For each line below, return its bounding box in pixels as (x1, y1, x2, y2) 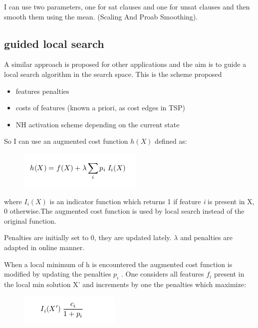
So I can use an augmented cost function (4, 136, 128, 146)
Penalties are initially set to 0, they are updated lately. (4, 232, 172, 243)
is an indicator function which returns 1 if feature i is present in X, (49, 196, 255, 206)
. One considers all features (121, 269, 204, 279)
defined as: (155, 136, 187, 146)
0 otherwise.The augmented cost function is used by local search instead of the (4, 206, 245, 216)
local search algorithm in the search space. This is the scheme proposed (4, 68, 222, 79)
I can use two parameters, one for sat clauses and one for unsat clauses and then (4, 1, 250, 11)
